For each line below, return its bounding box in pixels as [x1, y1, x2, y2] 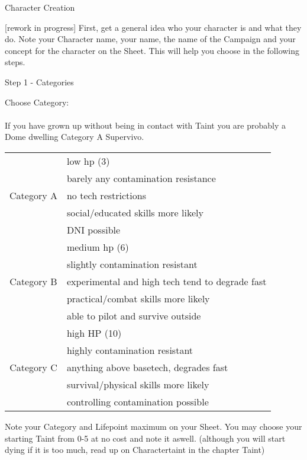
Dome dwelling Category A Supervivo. [5, 130, 144, 143]
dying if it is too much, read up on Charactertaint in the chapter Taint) [5, 443, 265, 456]
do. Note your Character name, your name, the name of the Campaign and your [5, 33, 296, 45]
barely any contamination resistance [66, 171, 216, 185]
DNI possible [66, 222, 121, 237]
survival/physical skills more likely [66, 377, 209, 391]
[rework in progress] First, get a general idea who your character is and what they [5, 21, 302, 33]
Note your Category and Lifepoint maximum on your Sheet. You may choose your [5, 420, 302, 432]
